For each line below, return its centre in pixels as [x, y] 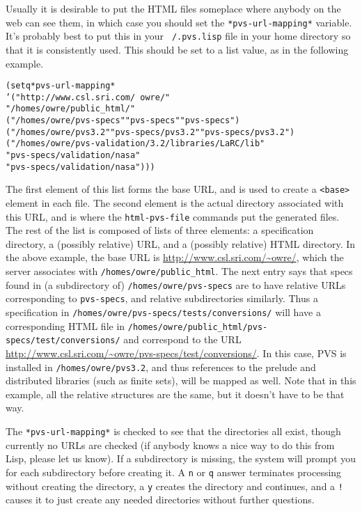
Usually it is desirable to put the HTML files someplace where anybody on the [173, 8]
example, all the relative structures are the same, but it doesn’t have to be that [175, 394]
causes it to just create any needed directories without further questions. [160, 500]
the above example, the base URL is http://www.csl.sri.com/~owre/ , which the [175, 257]
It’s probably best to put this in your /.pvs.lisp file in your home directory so [178, 36]
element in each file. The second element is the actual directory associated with [175, 203]
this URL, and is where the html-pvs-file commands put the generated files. [173, 216]
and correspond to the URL [182, 339]
